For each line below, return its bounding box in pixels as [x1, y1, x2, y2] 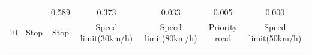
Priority [208, 20, 238, 33]
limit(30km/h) [80, 32, 133, 44]
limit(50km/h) [248, 32, 302, 44]
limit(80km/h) [145, 32, 197, 44]
